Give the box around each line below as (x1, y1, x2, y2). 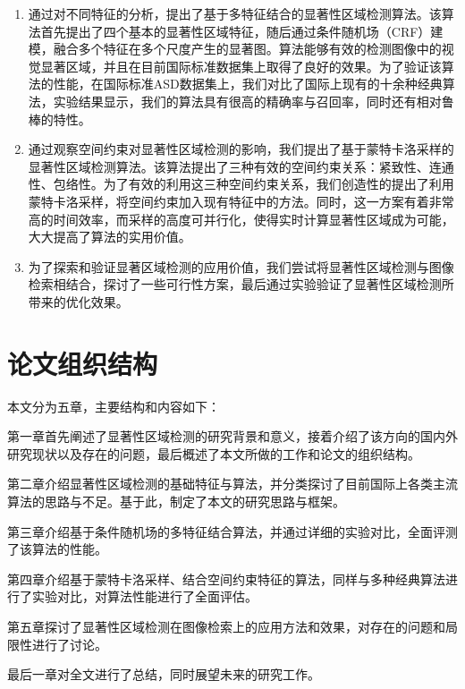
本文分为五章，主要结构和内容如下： (7, 396, 220, 415)
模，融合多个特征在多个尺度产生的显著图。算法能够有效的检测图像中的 (28, 39, 442, 58)
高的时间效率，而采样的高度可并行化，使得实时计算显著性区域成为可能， (28, 209, 454, 228)
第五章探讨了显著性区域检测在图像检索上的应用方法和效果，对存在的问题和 (7, 617, 445, 635)
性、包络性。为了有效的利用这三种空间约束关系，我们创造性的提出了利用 (28, 174, 454, 193)
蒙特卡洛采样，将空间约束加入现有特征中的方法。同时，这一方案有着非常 (28, 191, 454, 210)
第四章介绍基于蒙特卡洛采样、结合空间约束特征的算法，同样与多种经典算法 (7, 569, 445, 588)
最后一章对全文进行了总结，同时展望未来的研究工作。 (7, 665, 320, 684)
